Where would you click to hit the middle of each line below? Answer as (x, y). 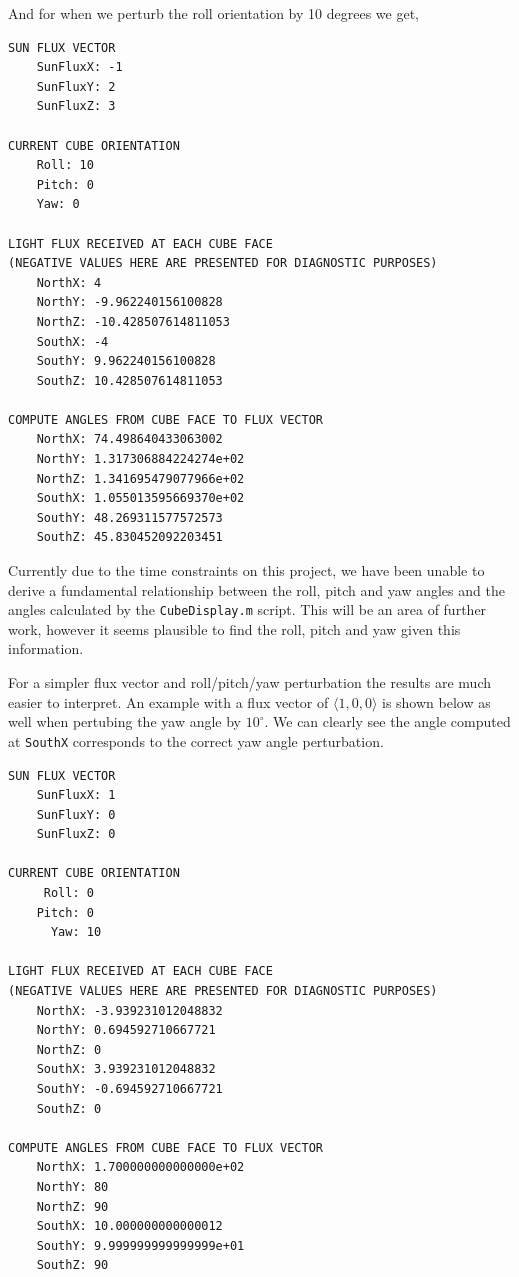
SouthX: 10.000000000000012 (129, 1226)
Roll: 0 (68, 893)
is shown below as (436, 701)
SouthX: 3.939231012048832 (126, 1069)
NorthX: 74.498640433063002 (129, 439)
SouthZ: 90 (72, 1265)
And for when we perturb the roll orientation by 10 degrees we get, (213, 13)
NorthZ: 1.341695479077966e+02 (140, 478)
